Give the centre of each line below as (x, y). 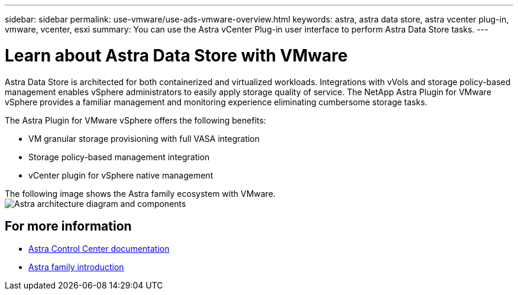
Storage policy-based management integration (119, 157)
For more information (68, 226)
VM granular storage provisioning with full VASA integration (144, 138)
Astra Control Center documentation (99, 249)
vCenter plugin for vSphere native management (121, 175)
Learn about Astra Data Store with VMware (176, 55)
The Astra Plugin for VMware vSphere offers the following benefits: (135, 120)
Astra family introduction (76, 267)
